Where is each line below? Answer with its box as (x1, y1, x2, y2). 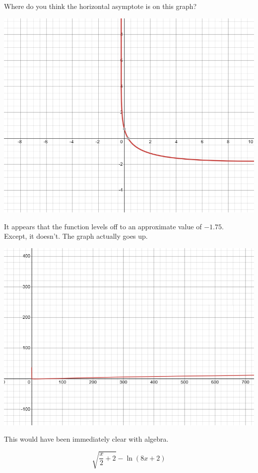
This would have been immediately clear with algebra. (4, 434, 169, 444)
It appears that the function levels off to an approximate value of (4, 221, 202, 231)
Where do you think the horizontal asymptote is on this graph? (4, 1, 197, 11)
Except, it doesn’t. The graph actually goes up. (4, 231, 148, 241)
